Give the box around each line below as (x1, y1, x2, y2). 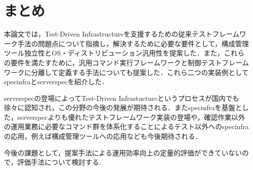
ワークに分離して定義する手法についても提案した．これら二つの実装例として (4, 67, 249, 77)
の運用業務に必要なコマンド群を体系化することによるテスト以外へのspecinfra (4, 121, 249, 132)
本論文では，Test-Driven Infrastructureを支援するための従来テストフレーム (4, 29, 240, 39)
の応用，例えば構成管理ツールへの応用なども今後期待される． (4, 131, 202, 141)
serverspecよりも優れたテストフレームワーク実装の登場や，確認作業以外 (17, 112, 245, 122)
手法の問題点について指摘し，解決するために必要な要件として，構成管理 (17, 38, 249, 48)
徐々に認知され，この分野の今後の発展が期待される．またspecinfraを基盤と (4, 102, 242, 113)
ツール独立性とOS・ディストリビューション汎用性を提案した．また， (4, 48, 224, 58)
